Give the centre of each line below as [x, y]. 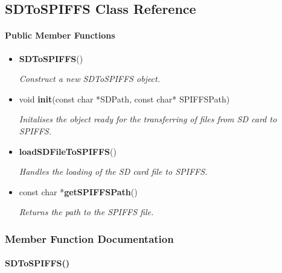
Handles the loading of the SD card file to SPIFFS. [113, 171]
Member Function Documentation [89, 238]
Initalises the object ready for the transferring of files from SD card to [148, 119]
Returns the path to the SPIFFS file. [86, 212]
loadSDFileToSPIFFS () [68, 151]
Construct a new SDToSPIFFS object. [89, 79]
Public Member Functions [60, 35]
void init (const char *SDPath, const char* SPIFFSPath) [124, 99]
